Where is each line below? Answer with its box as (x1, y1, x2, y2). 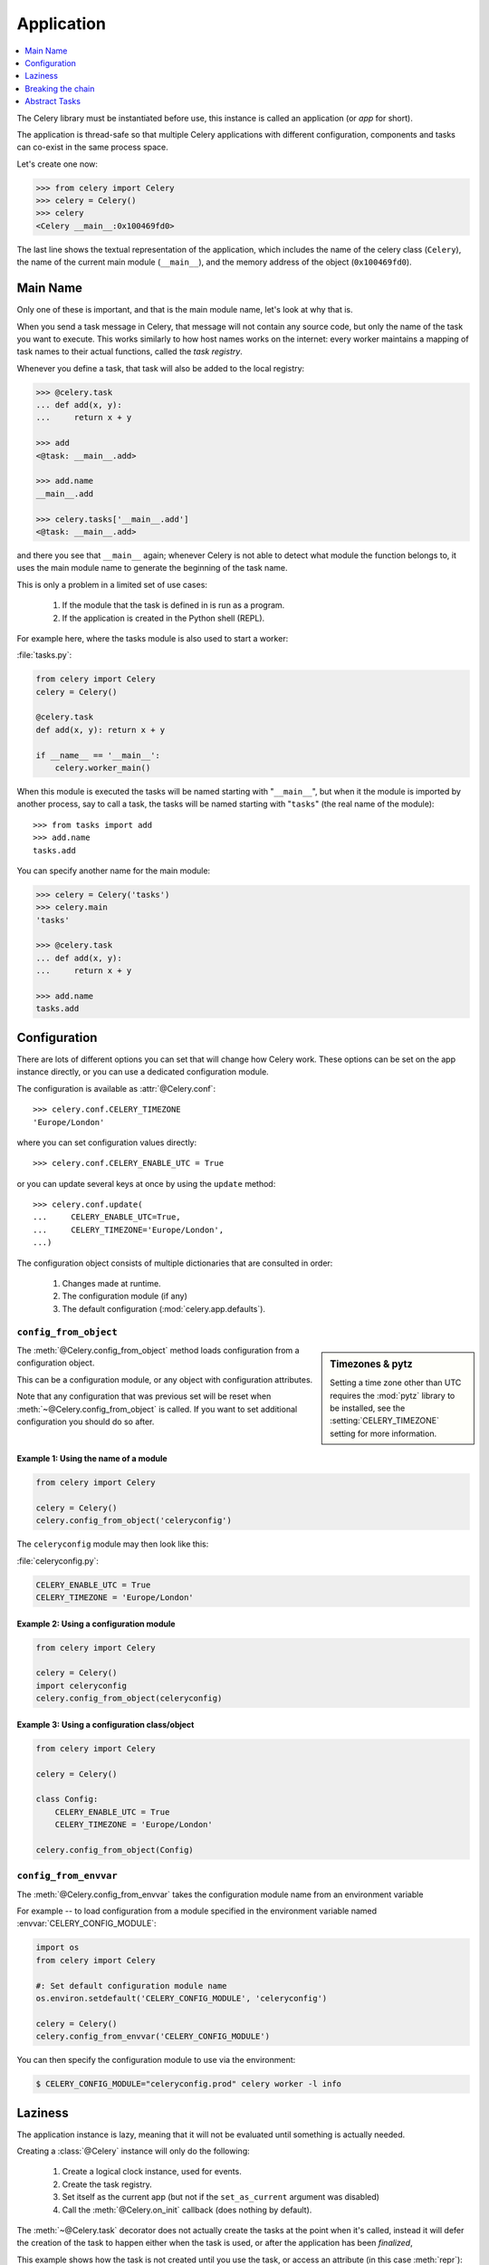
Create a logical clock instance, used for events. (62, 2166, 242, 2177)
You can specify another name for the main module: (16, 865, 211, 876)
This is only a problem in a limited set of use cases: (16, 579, 208, 590)
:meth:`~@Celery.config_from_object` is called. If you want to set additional (16, 1403, 298, 1414)
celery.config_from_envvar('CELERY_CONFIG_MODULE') (35, 2031, 271, 2042)
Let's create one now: (16, 159, 99, 169)
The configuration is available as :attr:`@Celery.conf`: (16, 1083, 216, 1094)
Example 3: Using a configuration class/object (16, 1719, 195, 1730)
